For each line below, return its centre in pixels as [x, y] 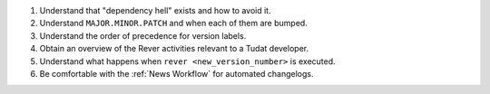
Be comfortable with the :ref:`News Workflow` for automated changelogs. [176, 73]
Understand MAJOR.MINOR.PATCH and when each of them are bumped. [173, 23]
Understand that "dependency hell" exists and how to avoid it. [155, 10]
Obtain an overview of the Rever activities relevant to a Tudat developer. [174, 49]
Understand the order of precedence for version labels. [143, 35]
